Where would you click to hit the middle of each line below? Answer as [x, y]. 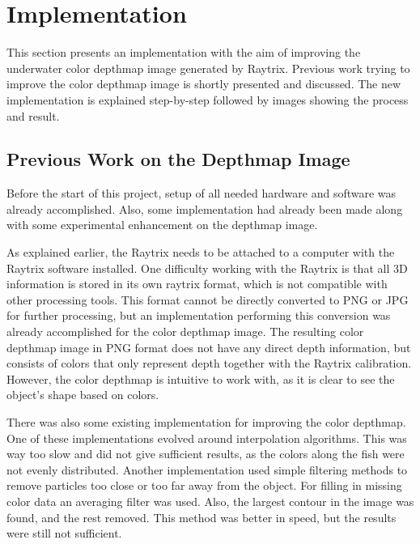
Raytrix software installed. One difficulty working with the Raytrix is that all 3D [207, 268]
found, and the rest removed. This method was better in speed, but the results [202, 517]
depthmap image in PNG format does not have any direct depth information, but [209, 347]
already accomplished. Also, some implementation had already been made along [205, 208]
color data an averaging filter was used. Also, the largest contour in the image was [210, 501]
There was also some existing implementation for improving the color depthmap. [206, 422]
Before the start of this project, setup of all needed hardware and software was [202, 193]
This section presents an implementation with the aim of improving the [184, 52]
